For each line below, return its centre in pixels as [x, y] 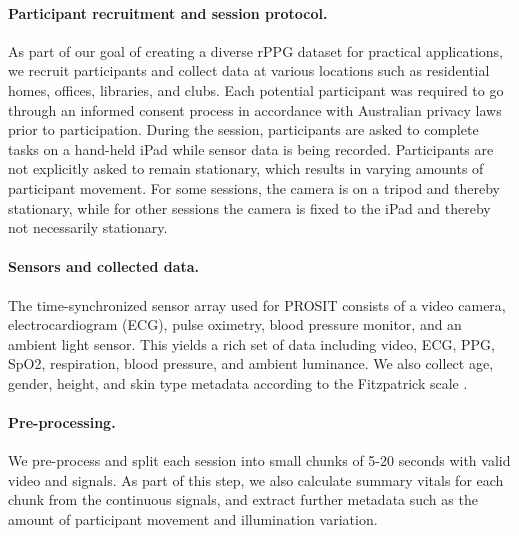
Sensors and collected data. [104, 266]
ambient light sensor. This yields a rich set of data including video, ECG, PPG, [251, 343]
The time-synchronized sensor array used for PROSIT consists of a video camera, [257, 304]
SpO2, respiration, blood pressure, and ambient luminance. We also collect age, [251, 363]
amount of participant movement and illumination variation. [193, 519]
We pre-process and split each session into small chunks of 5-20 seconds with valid [259, 460]
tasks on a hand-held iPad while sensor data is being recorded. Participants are [251, 148]
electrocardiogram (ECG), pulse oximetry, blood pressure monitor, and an [235, 324]
